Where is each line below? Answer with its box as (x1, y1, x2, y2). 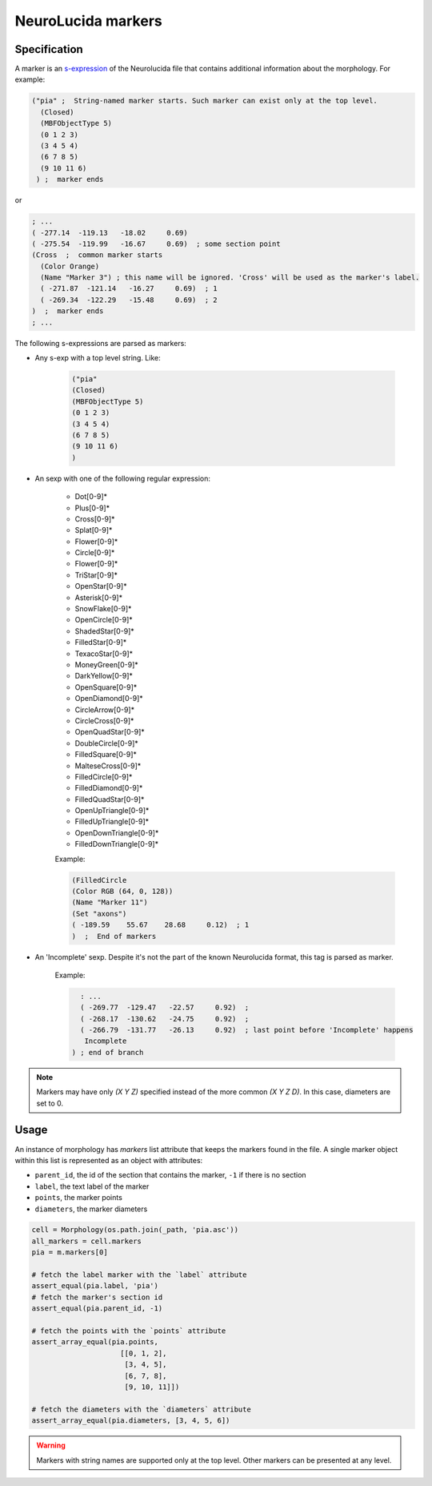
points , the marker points (34, 1193, 123, 1202)
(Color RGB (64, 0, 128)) (71, 887, 174, 896)
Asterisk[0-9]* (74, 593, 123, 602)
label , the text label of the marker (34, 1182, 150, 1191)
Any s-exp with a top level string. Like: (34, 353, 161, 363)
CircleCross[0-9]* (74, 715, 134, 725)
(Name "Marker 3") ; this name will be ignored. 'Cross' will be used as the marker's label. (40, 273, 420, 282)
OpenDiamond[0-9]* (74, 694, 143, 703)
